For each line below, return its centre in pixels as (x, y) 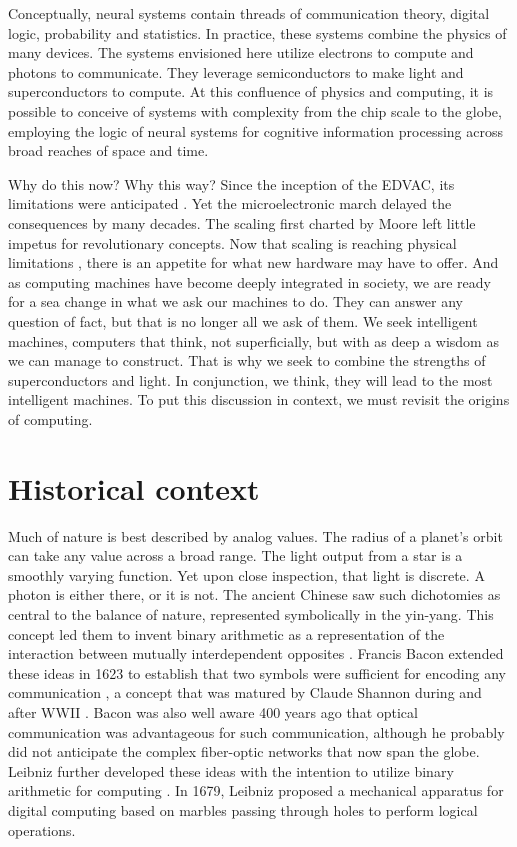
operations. (42, 829)
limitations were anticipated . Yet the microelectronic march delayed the (230, 203)
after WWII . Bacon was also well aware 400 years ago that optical (213, 711)
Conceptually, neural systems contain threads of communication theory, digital (249, 13)
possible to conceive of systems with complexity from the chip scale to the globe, (255, 110)
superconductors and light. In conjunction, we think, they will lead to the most (250, 379)
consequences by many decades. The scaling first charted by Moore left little (242, 222)
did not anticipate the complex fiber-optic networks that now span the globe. (244, 751)
